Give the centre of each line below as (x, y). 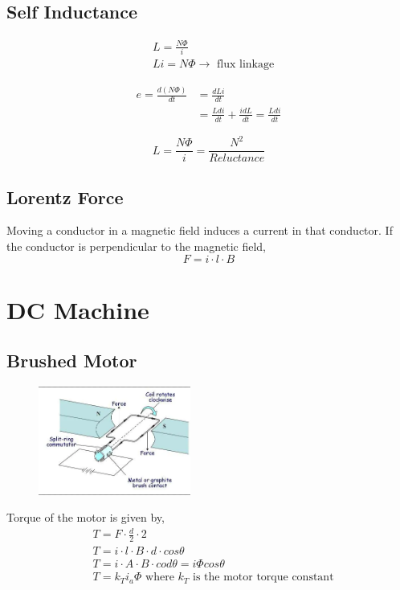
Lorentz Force (65, 197)
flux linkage (246, 65)
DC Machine (78, 309)
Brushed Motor (72, 361)
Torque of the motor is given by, (86, 517)
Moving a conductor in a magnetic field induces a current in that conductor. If (200, 230)
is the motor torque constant (263, 578)
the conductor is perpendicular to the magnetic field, (136, 246)
